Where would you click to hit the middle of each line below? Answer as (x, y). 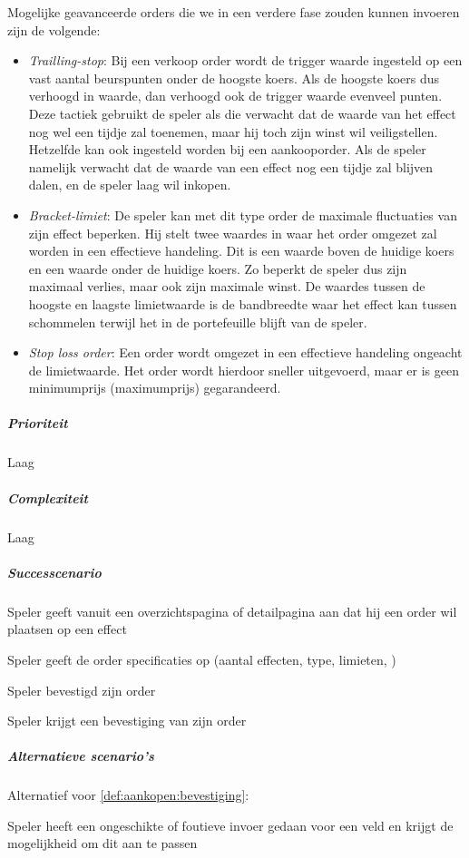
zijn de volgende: (54, 29)
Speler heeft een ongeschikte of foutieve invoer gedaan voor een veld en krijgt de (230, 825)
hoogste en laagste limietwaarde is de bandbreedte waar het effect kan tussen (243, 303)
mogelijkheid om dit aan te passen (103, 843)
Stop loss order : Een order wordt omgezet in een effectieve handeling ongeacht (245, 352)
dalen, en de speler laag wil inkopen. (130, 185)
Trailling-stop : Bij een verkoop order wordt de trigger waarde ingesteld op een (245, 60)
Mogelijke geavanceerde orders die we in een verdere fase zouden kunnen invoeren (234, 12)
